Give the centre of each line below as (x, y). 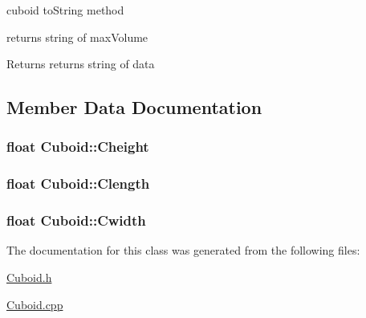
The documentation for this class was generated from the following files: (183, 250)
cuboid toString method (65, 10)
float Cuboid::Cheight (78, 147)
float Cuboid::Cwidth (76, 220)
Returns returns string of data (81, 64)
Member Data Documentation (134, 107)
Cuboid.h (29, 277)
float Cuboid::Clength (78, 183)
